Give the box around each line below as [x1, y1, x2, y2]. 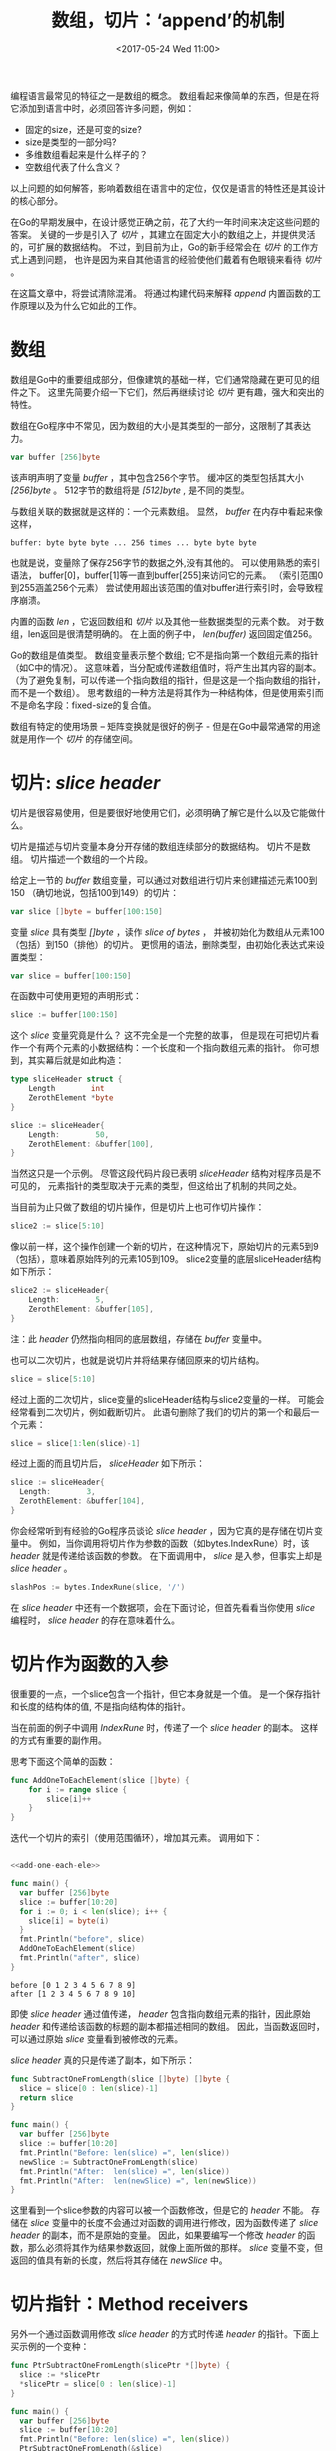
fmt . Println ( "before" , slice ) [19, 1934, 145, 1945]
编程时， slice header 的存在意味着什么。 [10, 1614, 180, 1626]
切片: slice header [10, 771, 161, 794]
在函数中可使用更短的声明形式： [10, 990, 142, 1002]
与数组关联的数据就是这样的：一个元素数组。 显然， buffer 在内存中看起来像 [10, 505, 323, 517]
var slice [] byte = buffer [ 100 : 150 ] [10, 906, 163, 916]
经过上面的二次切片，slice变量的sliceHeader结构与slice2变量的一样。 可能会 [10, 1393, 325, 1405]
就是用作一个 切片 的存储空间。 [10, 732, 138, 745]
